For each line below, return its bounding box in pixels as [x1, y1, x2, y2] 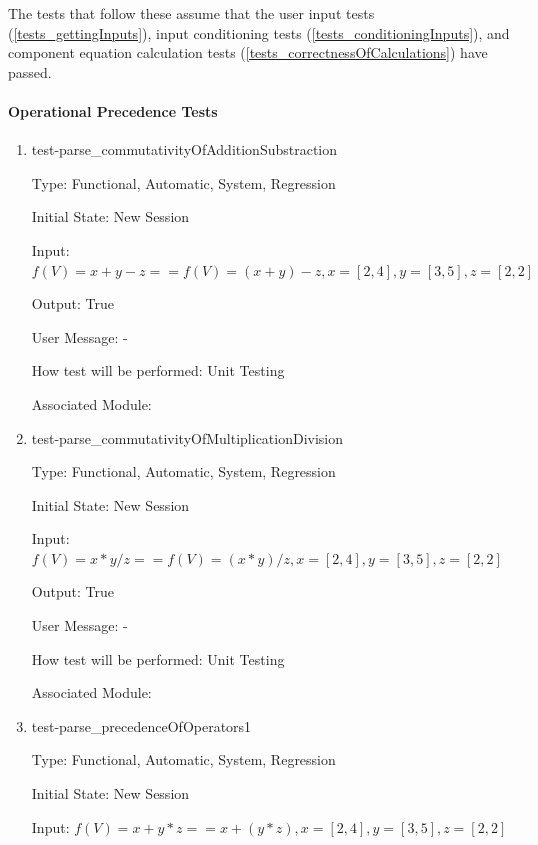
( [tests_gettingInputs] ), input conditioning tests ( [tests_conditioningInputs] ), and [8, 22, 510, 43]
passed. [8, 61, 52, 82]
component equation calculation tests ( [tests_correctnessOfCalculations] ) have [8, 42, 488, 63]
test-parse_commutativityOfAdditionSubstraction [31, 139, 338, 160]
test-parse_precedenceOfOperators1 [31, 715, 252, 736]
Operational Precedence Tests [8, 100, 218, 121]
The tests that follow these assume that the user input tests [8, 3, 375, 23]
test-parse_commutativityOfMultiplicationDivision [31, 427, 344, 448]
